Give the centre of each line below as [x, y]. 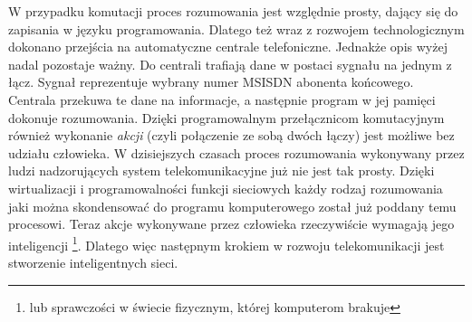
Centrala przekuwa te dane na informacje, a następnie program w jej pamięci [222, 99]
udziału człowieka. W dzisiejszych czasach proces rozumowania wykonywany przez [236, 152]
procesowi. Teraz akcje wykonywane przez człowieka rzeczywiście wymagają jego [231, 224]
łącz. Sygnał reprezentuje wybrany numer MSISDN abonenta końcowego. [211, 82]
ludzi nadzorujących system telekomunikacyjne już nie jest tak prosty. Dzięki [222, 170]
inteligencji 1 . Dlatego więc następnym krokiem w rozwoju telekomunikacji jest [226, 243]
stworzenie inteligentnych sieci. [93, 262]
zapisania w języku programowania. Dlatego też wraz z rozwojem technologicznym [236, 28]
